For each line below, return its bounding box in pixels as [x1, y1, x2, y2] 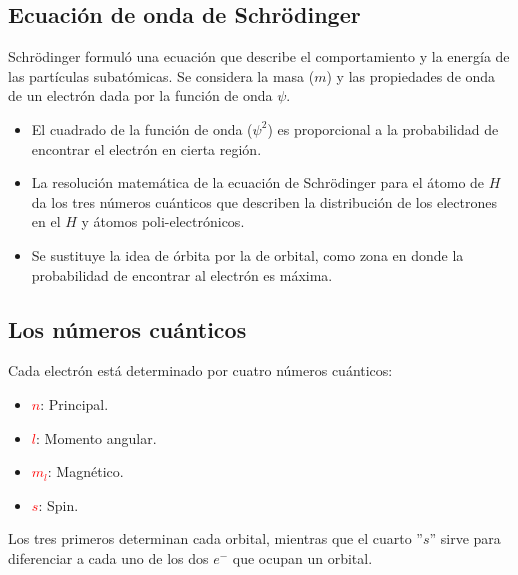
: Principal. [40, 393, 109, 414]
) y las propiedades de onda [326, 65, 496, 86]
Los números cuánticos [8, 313, 247, 344]
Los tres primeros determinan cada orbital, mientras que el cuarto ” [8, 528, 423, 549]
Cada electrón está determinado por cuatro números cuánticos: [8, 360, 393, 381]
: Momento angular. [35, 427, 157, 448]
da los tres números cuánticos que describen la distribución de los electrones [31, 191, 497, 212]
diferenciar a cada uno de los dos [8, 547, 209, 568]
